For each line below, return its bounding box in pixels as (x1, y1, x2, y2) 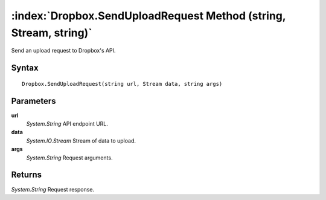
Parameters (11, 95, 56, 106)
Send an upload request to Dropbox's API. (11, 47, 116, 54)
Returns (11, 170, 42, 180)
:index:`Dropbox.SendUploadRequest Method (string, (11, 9, 286, 22)
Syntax (11, 63, 39, 73)
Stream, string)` (11, 26, 93, 39)
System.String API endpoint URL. (26, 120, 109, 127)
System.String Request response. (11, 185, 95, 193)
